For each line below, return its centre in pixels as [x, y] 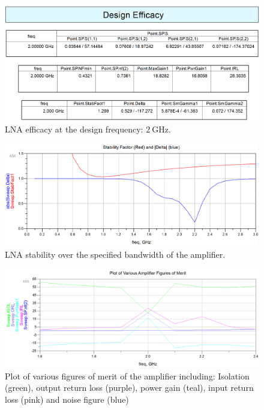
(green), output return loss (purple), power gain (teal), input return [129, 388]
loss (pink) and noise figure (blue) [67, 399]
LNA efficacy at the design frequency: [74, 129]
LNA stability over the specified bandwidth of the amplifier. [115, 254]
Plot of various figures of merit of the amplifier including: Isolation [127, 376]
